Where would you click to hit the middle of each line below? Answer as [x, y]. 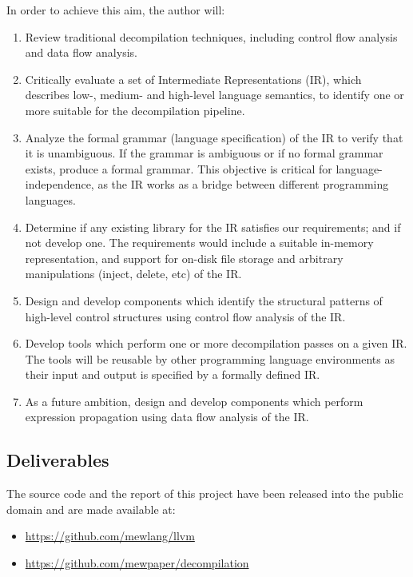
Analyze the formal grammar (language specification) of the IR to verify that [214, 137]
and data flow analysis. [81, 52]
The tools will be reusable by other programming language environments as [210, 358]
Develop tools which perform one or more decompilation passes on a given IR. [216, 343]
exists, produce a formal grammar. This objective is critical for [179, 168]
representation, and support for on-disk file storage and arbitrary [184, 258]
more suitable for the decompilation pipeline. [135, 110]
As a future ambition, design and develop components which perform [194, 401]
